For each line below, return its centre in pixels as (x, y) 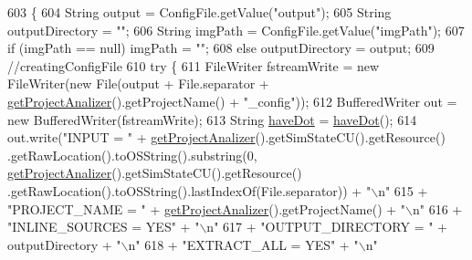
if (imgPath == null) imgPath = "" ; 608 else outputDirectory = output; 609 (221, 48)
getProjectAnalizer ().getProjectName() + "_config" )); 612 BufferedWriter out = (232, 101)
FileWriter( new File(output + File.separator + (138, 83)
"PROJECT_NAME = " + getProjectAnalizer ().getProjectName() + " (207, 208)
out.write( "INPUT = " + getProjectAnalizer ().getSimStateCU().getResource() (226, 137)
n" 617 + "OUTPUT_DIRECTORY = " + (327, 227)
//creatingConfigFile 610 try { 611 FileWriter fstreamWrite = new (194, 65)
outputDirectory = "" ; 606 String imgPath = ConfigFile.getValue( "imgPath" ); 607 (236, 30)
